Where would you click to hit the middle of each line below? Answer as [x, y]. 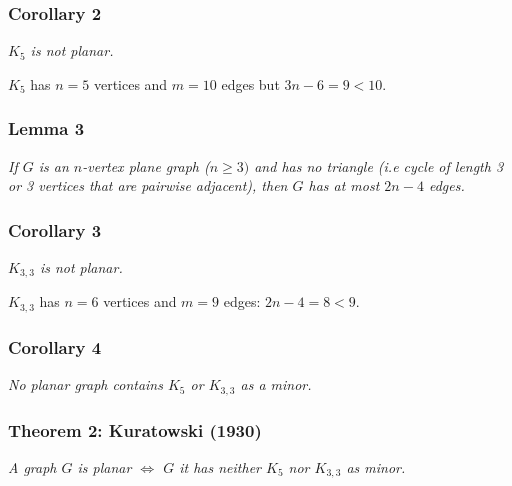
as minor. [376, 466]
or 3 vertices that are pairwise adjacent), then [148, 185]
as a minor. [276, 384]
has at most [344, 185]
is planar [104, 466]
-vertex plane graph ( [146, 165]
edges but [250, 83]
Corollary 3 [55, 229]
